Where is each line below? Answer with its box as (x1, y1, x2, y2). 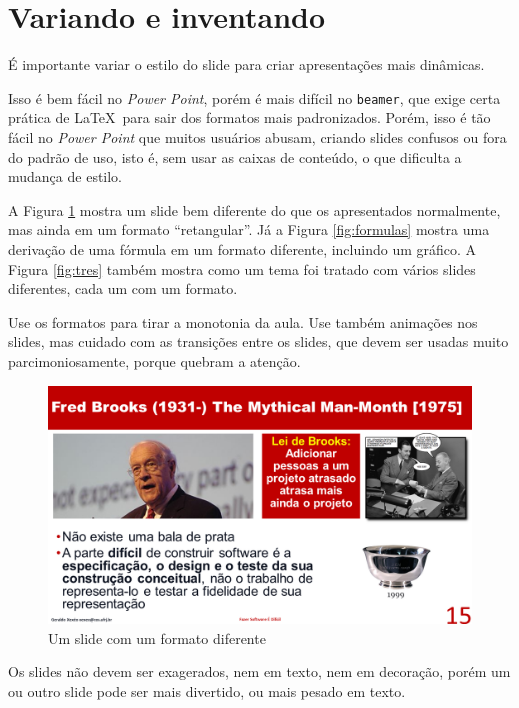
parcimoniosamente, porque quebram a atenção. (8, 350, 301, 371)
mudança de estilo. (8, 166, 123, 187)
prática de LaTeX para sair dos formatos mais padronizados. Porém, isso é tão (8, 107, 491, 128)
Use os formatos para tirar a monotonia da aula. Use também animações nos (8, 311, 478, 332)
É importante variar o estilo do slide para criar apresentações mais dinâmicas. (8, 54, 485, 75)
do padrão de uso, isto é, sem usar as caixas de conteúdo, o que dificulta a (8, 146, 462, 167)
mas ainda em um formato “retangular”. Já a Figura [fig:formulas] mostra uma (8, 219, 490, 240)
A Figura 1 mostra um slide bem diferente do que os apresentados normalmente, (8, 199, 501, 220)
